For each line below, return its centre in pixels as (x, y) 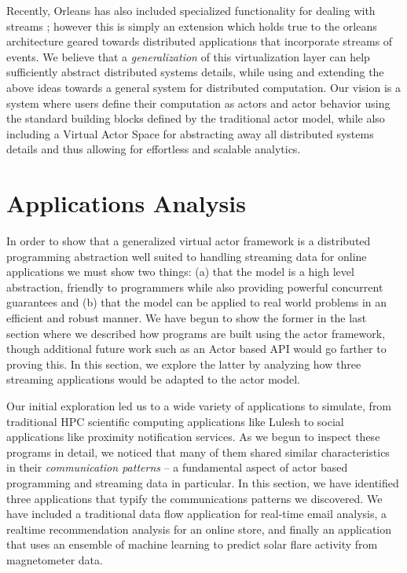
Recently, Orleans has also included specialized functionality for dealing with (191, 10)
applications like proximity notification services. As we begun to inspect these (193, 437)
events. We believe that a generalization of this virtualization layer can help (188, 56)
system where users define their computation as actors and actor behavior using (198, 103)
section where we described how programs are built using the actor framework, (196, 333)
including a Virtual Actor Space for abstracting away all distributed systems (190, 133)
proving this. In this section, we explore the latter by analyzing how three (184, 364)
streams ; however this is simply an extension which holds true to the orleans (192, 26)
